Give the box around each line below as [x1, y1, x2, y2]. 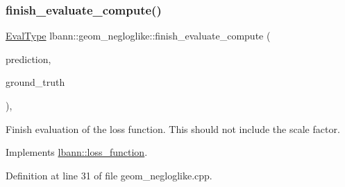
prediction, [6, 51, 51, 66]
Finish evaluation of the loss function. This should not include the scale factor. [6, 121, 340, 136]
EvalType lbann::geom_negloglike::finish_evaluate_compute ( [6, 28, 271, 43]
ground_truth [6, 75, 65, 89]
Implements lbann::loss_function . [6, 145, 148, 159]
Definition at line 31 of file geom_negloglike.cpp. [6, 168, 212, 182]
